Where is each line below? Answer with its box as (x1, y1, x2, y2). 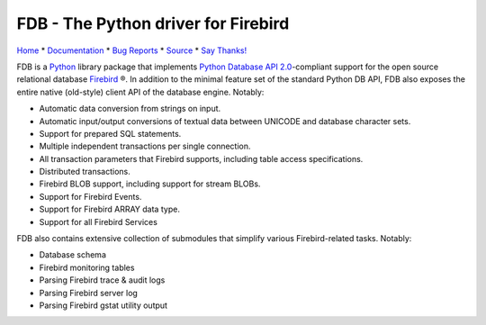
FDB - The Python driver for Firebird (16, 14, 290, 33)
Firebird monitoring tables (39, 262, 135, 273)
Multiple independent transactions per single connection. (39, 140, 251, 152)
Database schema (39, 249, 107, 260)
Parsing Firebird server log (39, 287, 139, 298)
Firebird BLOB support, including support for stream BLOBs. (39, 178, 261, 189)
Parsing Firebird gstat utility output (39, 300, 168, 311)
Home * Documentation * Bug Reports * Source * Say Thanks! (16, 45, 247, 56)
